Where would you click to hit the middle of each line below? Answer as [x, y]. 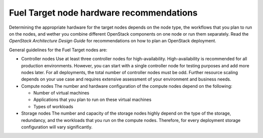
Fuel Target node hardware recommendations [103, 13]
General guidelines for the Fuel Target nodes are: [58, 50]
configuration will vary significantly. [57, 127]
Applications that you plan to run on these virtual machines [93, 99]
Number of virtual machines [61, 93]
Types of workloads [53, 106]
